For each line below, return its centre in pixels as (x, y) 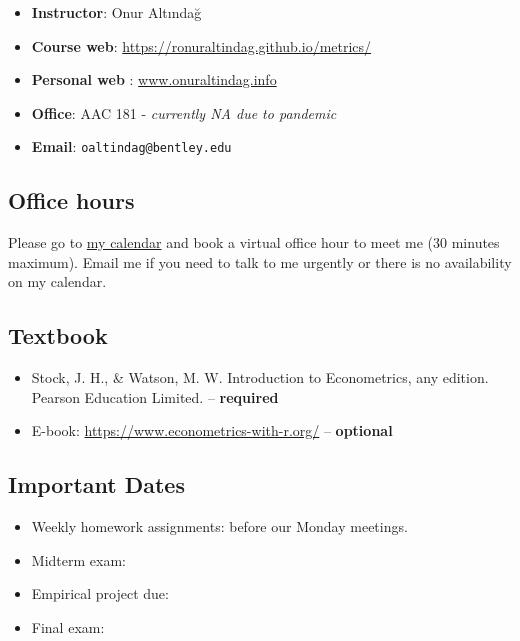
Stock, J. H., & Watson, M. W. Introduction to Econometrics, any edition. (260, 377)
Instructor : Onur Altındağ (116, 12)
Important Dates (96, 484)
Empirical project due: (100, 593)
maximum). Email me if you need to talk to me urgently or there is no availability (260, 261)
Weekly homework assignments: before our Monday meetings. (219, 526)
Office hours (71, 200)
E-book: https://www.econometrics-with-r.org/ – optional (212, 430)
